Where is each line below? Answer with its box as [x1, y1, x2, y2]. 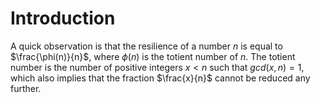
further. [10, 82, 42, 94]
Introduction [10, 7, 116, 30]
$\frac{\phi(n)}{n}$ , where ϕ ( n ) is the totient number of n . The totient [10, 50, 296, 62]
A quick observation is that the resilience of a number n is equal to [10, 40, 283, 52]
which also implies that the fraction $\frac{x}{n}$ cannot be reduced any [10, 72, 311, 84]
